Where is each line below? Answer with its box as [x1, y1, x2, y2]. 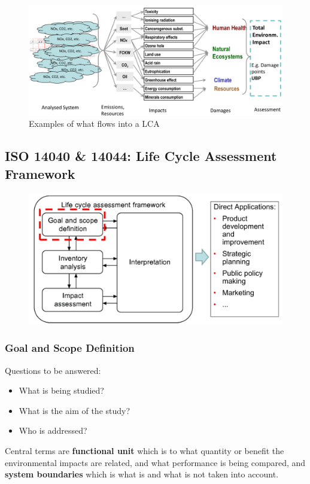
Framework [5, 164, 75, 182]
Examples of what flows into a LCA [29, 117, 160, 130]
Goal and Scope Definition [5, 340, 135, 355]
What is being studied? [19, 384, 104, 397]
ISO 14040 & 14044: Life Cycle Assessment [5, 147, 277, 165]
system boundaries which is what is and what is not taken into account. [5, 468, 279, 480]
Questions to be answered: [5, 364, 101, 376]
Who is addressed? [19, 424, 87, 437]
